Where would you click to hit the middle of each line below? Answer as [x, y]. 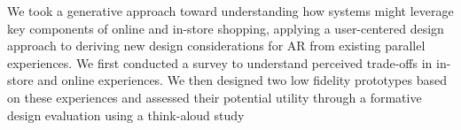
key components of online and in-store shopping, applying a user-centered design [226, 28]
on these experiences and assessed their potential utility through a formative [215, 97]
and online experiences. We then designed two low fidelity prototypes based [242, 80]
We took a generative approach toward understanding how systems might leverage [230, 11]
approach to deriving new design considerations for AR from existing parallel [216, 46]
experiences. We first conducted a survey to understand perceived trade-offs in [220, 62]
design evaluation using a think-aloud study [126, 115]
